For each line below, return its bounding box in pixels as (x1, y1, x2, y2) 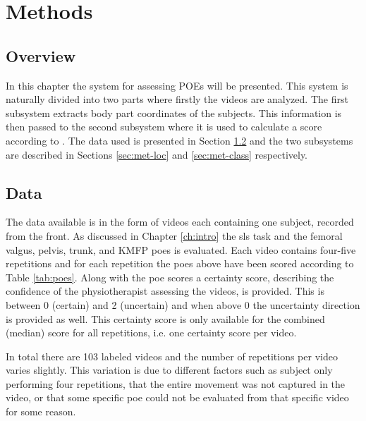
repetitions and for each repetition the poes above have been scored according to (6, 256, 354, 271)
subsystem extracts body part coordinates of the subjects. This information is (6, 105, 342, 120)
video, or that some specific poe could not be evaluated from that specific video (6, 390, 349, 405)
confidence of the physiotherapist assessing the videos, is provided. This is (6, 283, 324, 298)
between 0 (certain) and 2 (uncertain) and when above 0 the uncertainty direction (6, 297, 360, 312)
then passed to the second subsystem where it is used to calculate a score (6, 119, 322, 134)
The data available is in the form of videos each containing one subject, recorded (6, 214, 354, 229)
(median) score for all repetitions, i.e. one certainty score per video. (6, 325, 297, 340)
